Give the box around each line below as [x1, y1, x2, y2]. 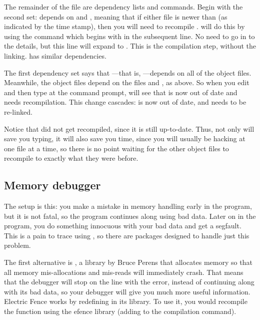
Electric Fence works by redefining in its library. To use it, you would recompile [4, 296, 247, 306]
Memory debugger [4, 177, 101, 193]
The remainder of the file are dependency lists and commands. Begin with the [4, 2, 243, 12]
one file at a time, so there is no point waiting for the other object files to [4, 143, 229, 153]
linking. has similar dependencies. [4, 50, 106, 61]
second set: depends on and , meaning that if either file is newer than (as [4, 11, 227, 22]
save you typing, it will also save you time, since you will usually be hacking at [4, 133, 245, 144]
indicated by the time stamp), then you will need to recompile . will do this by [4, 21, 245, 32]
